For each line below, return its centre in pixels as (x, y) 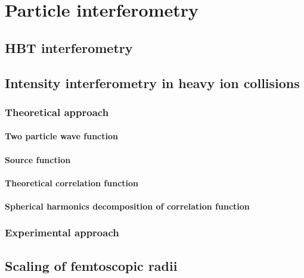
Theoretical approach (57, 112)
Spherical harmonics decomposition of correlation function (127, 206)
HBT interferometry (69, 47)
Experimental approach (62, 232)
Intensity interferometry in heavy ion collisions (152, 82)
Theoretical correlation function (72, 182)
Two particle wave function (61, 136)
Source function (38, 159)
